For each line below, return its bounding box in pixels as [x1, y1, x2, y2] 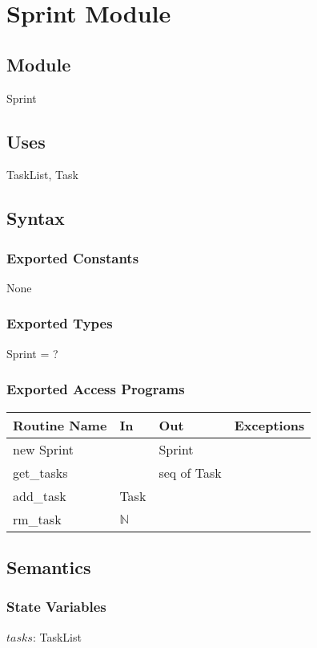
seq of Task [158, 463, 222, 482]
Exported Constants [6, 247, 139, 267]
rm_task [13, 509, 62, 528]
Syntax [6, 206, 65, 230]
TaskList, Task [6, 166, 78, 183]
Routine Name [13, 415, 107, 434]
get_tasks [13, 463, 68, 482]
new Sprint [13, 439, 74, 458]
